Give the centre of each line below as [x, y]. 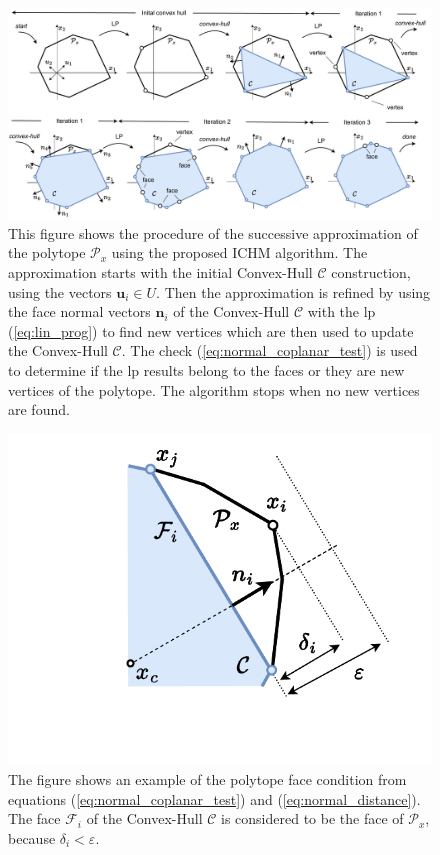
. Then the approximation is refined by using [293, 291]
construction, [371, 271]
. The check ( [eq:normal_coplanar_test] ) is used [269, 350]
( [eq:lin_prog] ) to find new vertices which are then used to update [211, 330]
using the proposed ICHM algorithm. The [239, 252]
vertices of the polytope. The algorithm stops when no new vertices [214, 389]
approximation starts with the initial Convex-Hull [160, 271]
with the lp [341, 311]
